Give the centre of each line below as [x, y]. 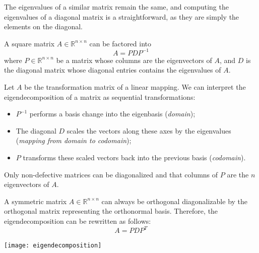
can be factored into [120, 43]
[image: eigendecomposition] [53, 246]
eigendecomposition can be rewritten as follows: [78, 221]
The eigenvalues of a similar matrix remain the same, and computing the [116, 7]
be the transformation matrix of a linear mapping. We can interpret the [135, 87]
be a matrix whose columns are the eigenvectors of [134, 60]
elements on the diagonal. [44, 26]
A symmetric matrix [36, 201]
